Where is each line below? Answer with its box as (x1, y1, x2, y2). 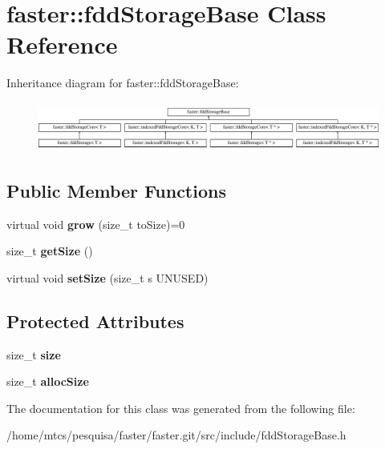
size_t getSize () (6, 243, 93, 259)
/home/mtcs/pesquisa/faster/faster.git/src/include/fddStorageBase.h (6, 427, 346, 443)
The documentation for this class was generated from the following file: (6, 399, 355, 416)
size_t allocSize (6, 373, 89, 390)
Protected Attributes (6, 308, 184, 333)
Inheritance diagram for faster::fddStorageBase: (6, 74, 239, 91)
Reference (6, 28, 118, 61)
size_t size (6, 346, 61, 363)
